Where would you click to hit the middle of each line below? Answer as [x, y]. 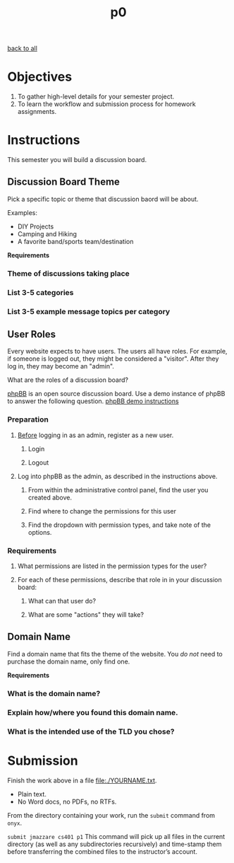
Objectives [40, 77]
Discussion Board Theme [63, 182]
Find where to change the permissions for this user [102, 511]
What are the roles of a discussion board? [68, 380]
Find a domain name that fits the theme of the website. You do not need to [115, 654]
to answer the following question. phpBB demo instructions [93, 401]
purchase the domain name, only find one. [69, 661]
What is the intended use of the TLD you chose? [91, 731]
